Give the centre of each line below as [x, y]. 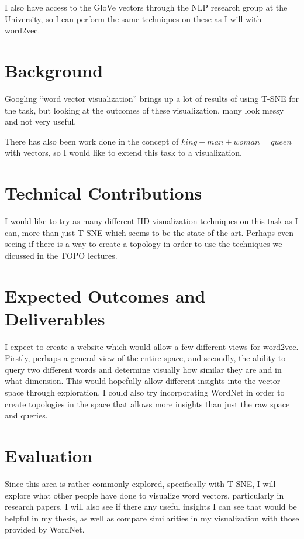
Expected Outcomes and [105, 295]
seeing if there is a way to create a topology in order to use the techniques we [144, 244]
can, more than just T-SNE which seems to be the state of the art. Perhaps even [149, 232]
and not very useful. [41, 121]
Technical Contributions [103, 193]
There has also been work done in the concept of [92, 141]
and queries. [26, 415]
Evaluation [49, 456]
